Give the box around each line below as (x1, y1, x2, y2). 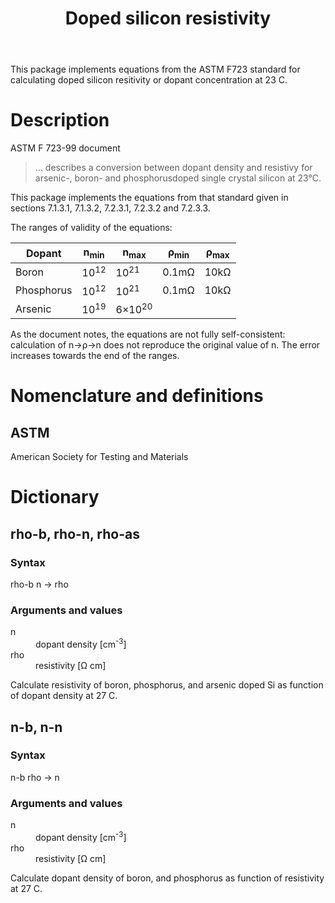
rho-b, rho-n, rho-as (10, 525, 140, 542)
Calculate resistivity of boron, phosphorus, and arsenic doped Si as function (10, 679, 324, 691)
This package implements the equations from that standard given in (10, 192, 289, 204)
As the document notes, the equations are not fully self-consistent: (10, 328, 286, 341)
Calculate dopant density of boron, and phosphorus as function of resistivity (10, 872, 325, 884)
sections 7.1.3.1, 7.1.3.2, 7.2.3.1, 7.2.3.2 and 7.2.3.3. (10, 202, 211, 214)
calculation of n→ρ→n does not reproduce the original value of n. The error (10, 339, 321, 351)
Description (10, 109, 110, 132)
